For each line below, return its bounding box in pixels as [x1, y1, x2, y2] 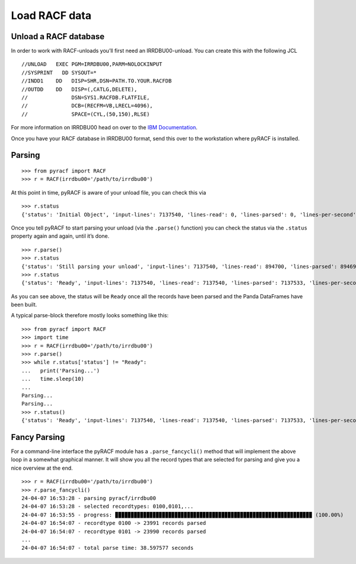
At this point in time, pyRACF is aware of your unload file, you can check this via [11, 189, 206, 196]
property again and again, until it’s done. [11, 232, 110, 240]
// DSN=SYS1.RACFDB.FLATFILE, [21, 94, 150, 101]
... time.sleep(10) [21, 375, 84, 383]
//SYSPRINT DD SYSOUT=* [21, 69, 97, 76]
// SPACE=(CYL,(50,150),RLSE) [21, 110, 150, 117]
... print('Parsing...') [21, 367, 100, 374]
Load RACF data [11, 9, 92, 22]
